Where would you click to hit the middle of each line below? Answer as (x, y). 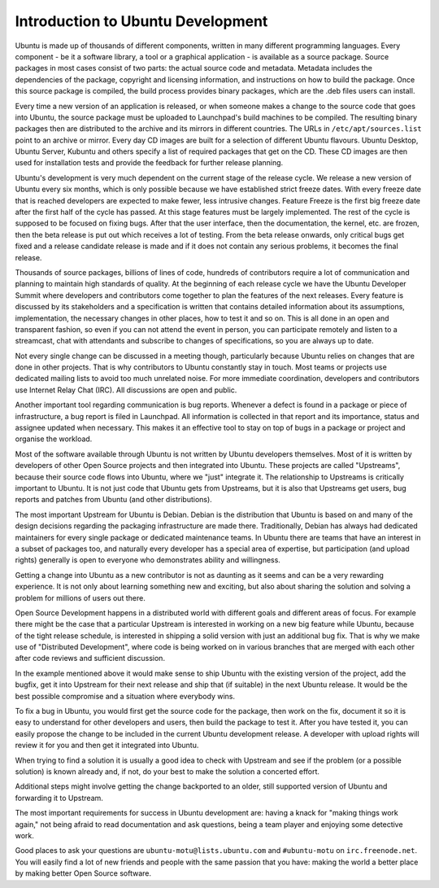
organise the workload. (54, 439)
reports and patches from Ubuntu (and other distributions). (114, 500)
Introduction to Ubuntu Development (141, 21)
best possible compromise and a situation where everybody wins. (125, 696)
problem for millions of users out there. (80, 597)
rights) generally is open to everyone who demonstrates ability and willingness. (148, 560)
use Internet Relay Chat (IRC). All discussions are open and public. (126, 390)
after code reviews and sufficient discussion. (90, 658)
